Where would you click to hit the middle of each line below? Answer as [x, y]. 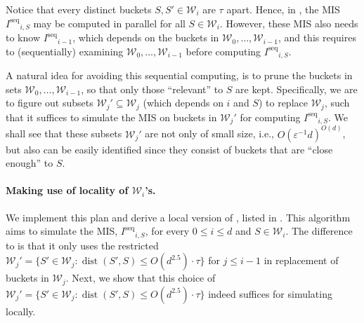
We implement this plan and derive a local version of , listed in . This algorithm [178, 217]
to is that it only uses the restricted [82, 245]
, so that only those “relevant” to [152, 89]
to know [23, 37]
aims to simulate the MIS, [62, 231]
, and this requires [317, 37]
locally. [21, 311]
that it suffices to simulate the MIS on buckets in [111, 117]
